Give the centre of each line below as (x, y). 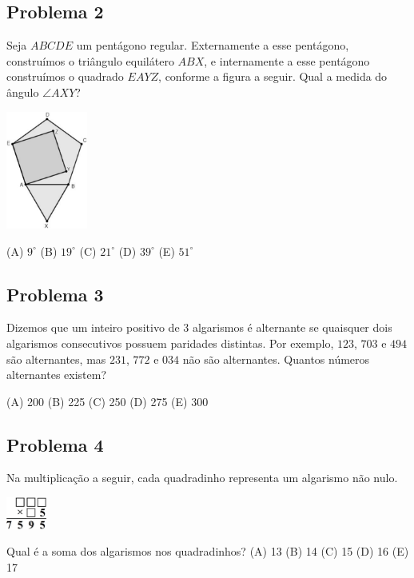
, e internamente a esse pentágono (287, 60)
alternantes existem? (57, 375)
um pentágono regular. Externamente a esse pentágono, (213, 45)
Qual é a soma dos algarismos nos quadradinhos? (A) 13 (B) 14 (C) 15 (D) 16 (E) (208, 551)
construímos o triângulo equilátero (90, 60)
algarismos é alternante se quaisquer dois (292, 327)
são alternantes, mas (56, 359)
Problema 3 (55, 294)
